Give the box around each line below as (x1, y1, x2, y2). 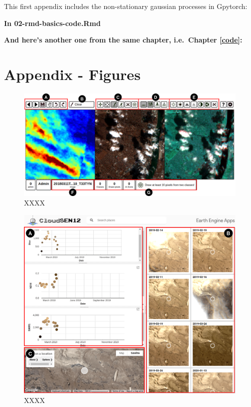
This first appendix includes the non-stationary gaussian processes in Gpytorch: (4, 1, 248, 11)
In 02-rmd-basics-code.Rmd (4, 17, 101, 28)
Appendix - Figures (4, 63, 141, 84)
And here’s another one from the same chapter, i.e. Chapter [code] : (4, 34, 243, 45)
